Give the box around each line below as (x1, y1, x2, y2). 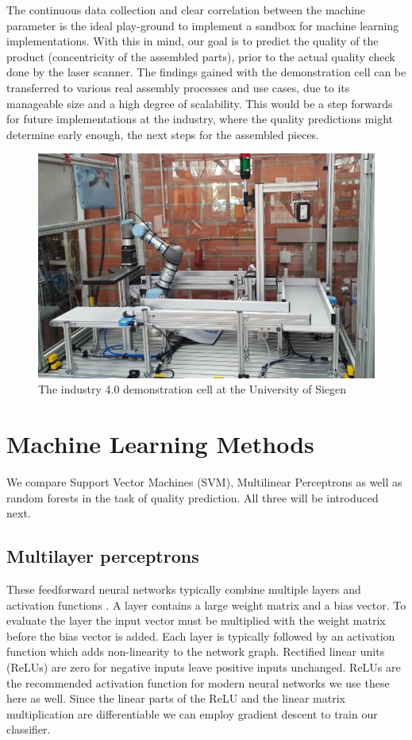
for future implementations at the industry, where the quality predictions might (6, 110, 393, 127)
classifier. (6, 721, 51, 738)
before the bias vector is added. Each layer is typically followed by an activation (6, 627, 395, 644)
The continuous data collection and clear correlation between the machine (6, 2, 366, 17)
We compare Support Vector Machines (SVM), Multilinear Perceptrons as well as (6, 474, 402, 490)
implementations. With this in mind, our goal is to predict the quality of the (6, 33, 379, 49)
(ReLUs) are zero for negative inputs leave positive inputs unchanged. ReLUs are (6, 659, 401, 676)
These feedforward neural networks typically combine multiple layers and (6, 581, 361, 598)
